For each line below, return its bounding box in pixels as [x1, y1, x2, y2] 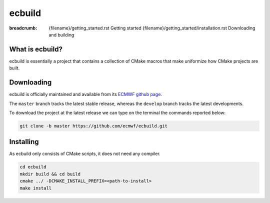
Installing [9, 137, 39, 146]
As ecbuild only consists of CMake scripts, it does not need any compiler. [9, 150, 161, 157]
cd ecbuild [19, 164, 46, 170]
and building [48, 31, 74, 37]
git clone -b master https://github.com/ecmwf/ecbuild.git [19, 123, 167, 128]
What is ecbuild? [9, 45, 62, 53]
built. [9, 65, 20, 71]
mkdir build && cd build [19, 171, 81, 177]
